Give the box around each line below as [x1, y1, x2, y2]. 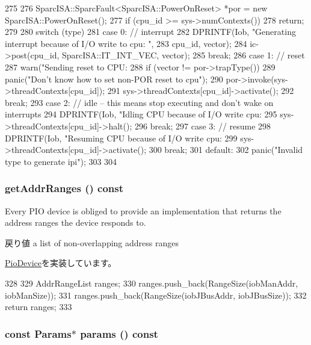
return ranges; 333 [5, 300, 72, 313]
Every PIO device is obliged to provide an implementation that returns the [5, 204, 282, 217]
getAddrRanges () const [5, 181, 123, 196]
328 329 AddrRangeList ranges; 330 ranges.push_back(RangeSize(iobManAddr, [5, 276, 298, 289]
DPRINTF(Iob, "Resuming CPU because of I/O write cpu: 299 [5, 131, 238, 144]
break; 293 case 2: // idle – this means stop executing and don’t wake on [5, 96, 274, 108]
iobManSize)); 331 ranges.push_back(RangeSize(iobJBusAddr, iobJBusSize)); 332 [5, 288, 307, 301]
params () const [80, 326, 158, 341]
